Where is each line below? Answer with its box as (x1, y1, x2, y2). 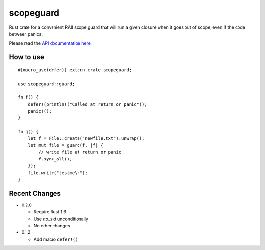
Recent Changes (9, 189, 61, 198)
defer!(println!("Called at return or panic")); (27, 101, 147, 107)
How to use (9, 53, 44, 61)
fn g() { (18, 129, 39, 135)
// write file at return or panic (38, 149, 122, 155)
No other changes (33, 223, 71, 228)
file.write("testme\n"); (27, 170, 88, 176)
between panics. (9, 31, 43, 37)
